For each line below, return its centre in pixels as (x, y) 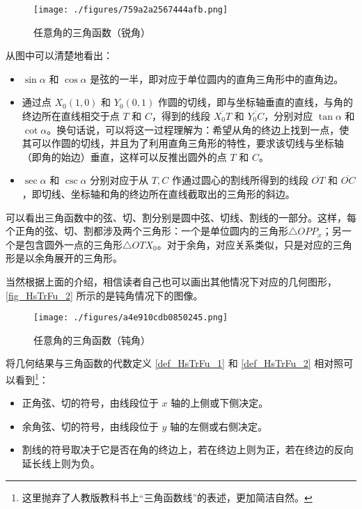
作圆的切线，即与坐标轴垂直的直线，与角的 (255, 102)
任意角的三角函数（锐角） (92, 32)
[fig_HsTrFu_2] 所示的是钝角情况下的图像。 (104, 295)
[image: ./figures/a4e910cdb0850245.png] (131, 318)
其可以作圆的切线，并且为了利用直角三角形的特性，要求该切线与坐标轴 (183, 143)
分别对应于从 (119, 180)
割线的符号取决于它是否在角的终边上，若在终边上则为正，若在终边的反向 (188, 449)
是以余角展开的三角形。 (69, 258)
